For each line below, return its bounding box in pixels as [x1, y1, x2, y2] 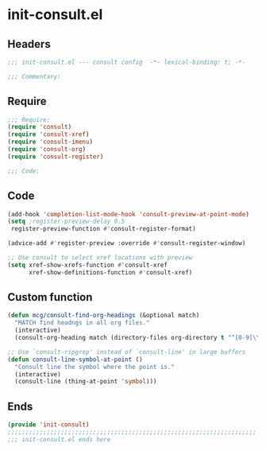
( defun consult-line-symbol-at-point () [7, 356, 144, 364]
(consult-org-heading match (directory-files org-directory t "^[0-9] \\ [14, 334, 260, 342]
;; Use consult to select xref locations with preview [7, 254, 193, 262]
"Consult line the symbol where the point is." [14, 363, 175, 371]
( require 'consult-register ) [7, 153, 104, 161]
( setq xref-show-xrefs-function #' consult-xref [7, 261, 168, 269]
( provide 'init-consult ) [7, 421, 90, 429]
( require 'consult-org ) [7, 146, 87, 154]
